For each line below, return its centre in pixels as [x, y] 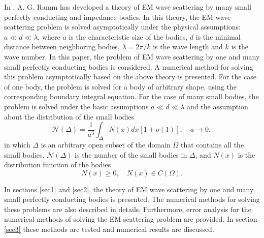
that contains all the [212, 144]
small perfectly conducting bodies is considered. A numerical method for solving [129, 66]
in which [17, 144]
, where [49, 36]
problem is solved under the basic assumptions [76, 106]
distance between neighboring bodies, [62, 47]
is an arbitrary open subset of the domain [106, 144]
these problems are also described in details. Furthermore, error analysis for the [128, 209]
